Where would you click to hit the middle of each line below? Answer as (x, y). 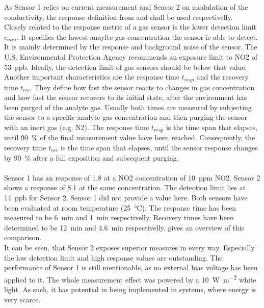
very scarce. (22, 299)
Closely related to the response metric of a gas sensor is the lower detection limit (130, 27)
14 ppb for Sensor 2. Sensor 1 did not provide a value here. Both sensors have (126, 197)
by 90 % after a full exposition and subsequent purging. (91, 157)
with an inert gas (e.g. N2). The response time (77, 127)
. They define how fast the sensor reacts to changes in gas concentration (142, 87)
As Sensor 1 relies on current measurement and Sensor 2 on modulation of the (126, 7)
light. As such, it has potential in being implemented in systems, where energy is (130, 289)
